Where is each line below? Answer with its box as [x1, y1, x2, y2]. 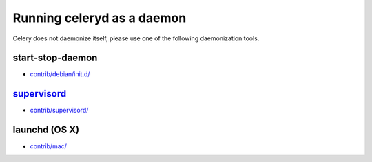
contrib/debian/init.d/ [30, 70, 90, 78]
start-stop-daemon [12, 52, 98, 64]
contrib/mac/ [30, 142, 67, 150]
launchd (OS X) [12, 124, 79, 136]
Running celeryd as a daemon [12, 10, 187, 25]
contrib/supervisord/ [30, 106, 89, 115]
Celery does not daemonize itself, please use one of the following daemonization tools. [12, 34, 260, 43]
